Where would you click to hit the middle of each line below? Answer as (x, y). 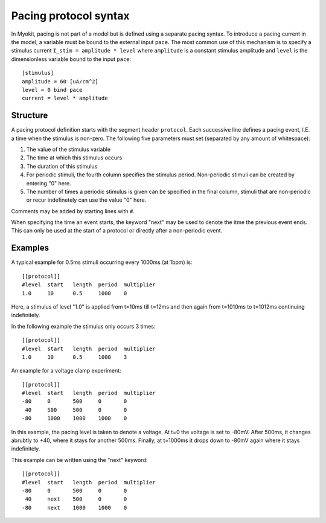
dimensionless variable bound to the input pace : (71, 59)
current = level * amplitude (65, 98)
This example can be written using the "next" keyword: (79, 460)
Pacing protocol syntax (70, 16)
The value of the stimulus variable (69, 149)
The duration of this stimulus (62, 166)
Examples (30, 248)
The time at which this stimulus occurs (74, 158)
